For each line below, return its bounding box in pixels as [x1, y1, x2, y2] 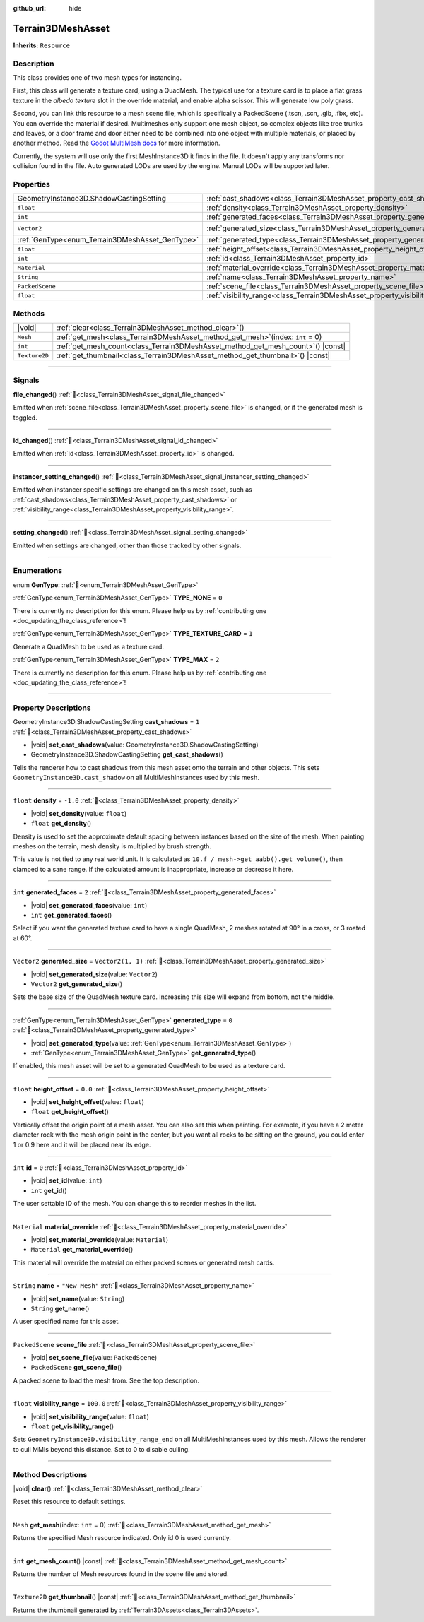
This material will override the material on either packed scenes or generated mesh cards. [13, 1258, 275, 1267]
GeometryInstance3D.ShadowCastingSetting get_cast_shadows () [30, 750, 224, 759]
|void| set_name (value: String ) [30, 1294, 125, 1303]
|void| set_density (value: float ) [30, 809, 127, 817]
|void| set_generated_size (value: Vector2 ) [30, 970, 158, 978]
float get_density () [30, 819, 92, 828]
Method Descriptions [13, 1469, 88, 1479]
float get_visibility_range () [30, 1422, 114, 1431]
